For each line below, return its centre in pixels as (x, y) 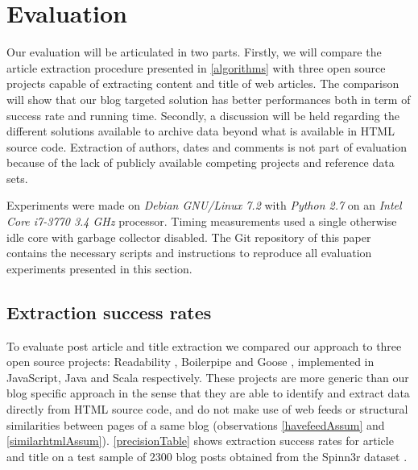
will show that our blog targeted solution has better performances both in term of (209, 99)
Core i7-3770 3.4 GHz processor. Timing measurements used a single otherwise (202, 221)
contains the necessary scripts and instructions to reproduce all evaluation (189, 253)
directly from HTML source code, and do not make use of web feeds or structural (207, 409)
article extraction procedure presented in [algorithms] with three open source (196, 67)
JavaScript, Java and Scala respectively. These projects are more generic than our (208, 377)
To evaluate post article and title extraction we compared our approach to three (204, 345)
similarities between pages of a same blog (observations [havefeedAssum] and (196, 424)
